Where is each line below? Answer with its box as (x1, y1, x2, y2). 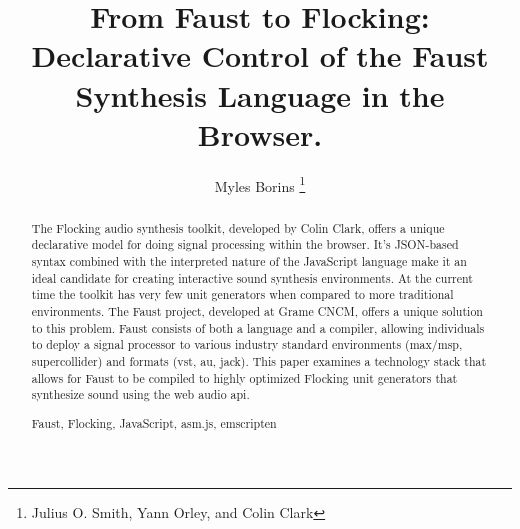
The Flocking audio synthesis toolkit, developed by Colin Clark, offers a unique (31, 219, 445, 236)
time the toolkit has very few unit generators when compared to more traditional (31, 286, 454, 303)
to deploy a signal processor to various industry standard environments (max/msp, (31, 336, 463, 353)
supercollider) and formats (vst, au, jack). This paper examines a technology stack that (31, 352, 487, 369)
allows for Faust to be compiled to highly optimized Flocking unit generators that (31, 369, 458, 386)
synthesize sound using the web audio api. (31, 386, 250, 403)
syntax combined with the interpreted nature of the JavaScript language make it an (31, 253, 467, 270)
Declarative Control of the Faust (31, 35, 489, 76)
